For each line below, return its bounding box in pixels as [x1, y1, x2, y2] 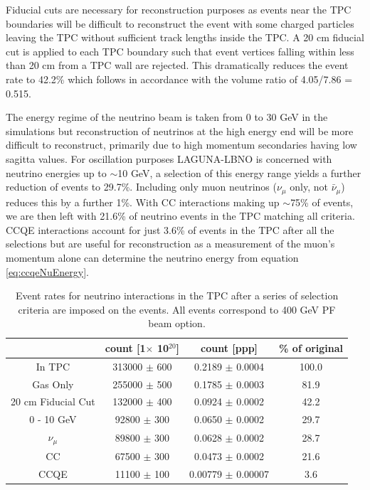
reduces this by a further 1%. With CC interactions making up [6, 194, 280, 209]
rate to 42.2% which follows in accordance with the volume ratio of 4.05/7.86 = [6, 71, 353, 86]
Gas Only [32, 376, 74, 391]
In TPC [36, 358, 70, 373]
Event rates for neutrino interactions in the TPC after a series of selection [15, 288, 339, 303]
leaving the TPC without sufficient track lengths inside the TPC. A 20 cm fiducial [6, 30, 364, 45]
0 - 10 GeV [29, 412, 77, 427]
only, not [290, 179, 328, 194]
